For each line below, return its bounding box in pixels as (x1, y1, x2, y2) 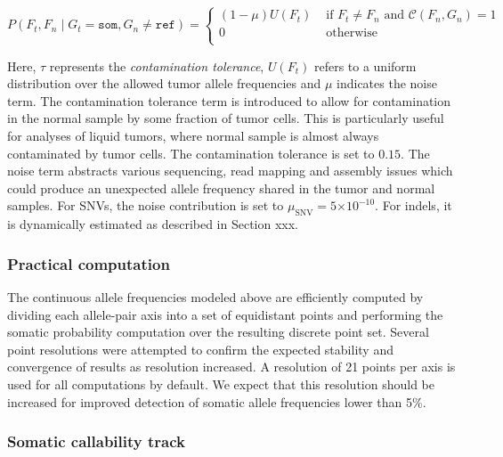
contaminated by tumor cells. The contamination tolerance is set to (7, 143, 375, 162)
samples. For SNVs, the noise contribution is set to (7, 196, 284, 215)
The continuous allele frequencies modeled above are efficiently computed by (7, 287, 424, 306)
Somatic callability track (7, 430, 185, 453)
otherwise (326, 27, 377, 40)
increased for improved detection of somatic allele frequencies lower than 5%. (7, 392, 426, 411)
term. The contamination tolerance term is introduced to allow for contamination (7, 91, 451, 110)
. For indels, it (375, 196, 452, 215)
